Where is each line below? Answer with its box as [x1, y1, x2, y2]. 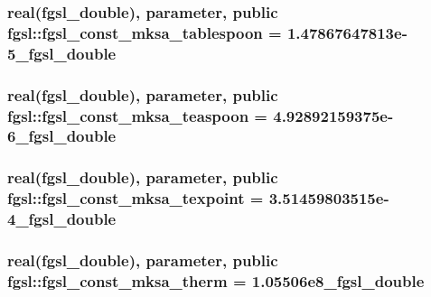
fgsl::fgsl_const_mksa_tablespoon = [7, 21, 282, 43]
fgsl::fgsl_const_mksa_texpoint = [7, 187, 264, 209]
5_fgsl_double [7, 42, 117, 64]
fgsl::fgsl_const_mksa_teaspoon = [7, 104, 267, 126]
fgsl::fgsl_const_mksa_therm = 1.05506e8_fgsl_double [7, 269, 425, 292]
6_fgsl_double [7, 125, 117, 147]
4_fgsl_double [7, 208, 117, 230]
